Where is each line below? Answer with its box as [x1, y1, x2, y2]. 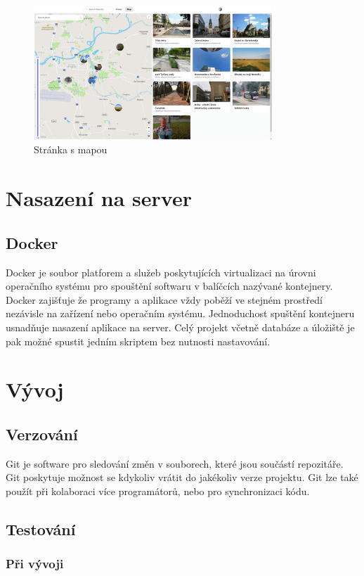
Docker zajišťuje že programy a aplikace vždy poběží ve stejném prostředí [6, 292, 323, 307]
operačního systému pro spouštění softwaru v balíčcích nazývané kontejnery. [6, 279, 333, 293]
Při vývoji [6, 555, 64, 572]
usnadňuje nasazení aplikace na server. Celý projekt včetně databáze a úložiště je [6, 319, 355, 334]
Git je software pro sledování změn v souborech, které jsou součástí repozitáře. [6, 456, 344, 471]
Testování [6, 518, 76, 539]
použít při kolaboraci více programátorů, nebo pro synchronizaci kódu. [6, 483, 310, 498]
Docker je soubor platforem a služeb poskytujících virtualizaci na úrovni [6, 264, 316, 279]
